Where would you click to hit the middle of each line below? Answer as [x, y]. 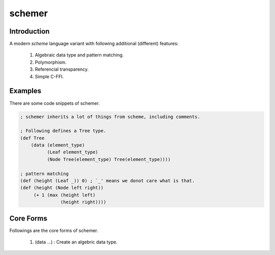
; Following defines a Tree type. [63, 131]
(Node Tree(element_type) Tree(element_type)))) [108, 159]
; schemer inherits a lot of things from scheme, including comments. [110, 117]
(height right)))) [83, 202]
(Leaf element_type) [73, 152]
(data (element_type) [58, 145]
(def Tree [32, 138]
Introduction [30, 31]
